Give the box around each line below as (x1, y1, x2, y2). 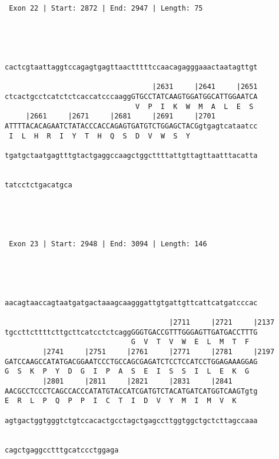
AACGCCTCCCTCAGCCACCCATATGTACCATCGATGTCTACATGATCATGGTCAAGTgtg (5, 387, 258, 395)
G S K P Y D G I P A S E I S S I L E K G (5, 367, 250, 376)
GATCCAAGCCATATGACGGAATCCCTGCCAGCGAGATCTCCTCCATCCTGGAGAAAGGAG (5, 357, 258, 366)
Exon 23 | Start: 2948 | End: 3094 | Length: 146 (9, 239, 207, 248)
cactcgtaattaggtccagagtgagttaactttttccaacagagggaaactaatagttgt (5, 62, 258, 71)
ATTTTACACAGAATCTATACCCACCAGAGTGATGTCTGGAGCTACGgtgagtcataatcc (5, 121, 258, 130)
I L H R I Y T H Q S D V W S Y (9, 131, 190, 140)
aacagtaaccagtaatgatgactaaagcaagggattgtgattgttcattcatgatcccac (5, 298, 258, 307)
